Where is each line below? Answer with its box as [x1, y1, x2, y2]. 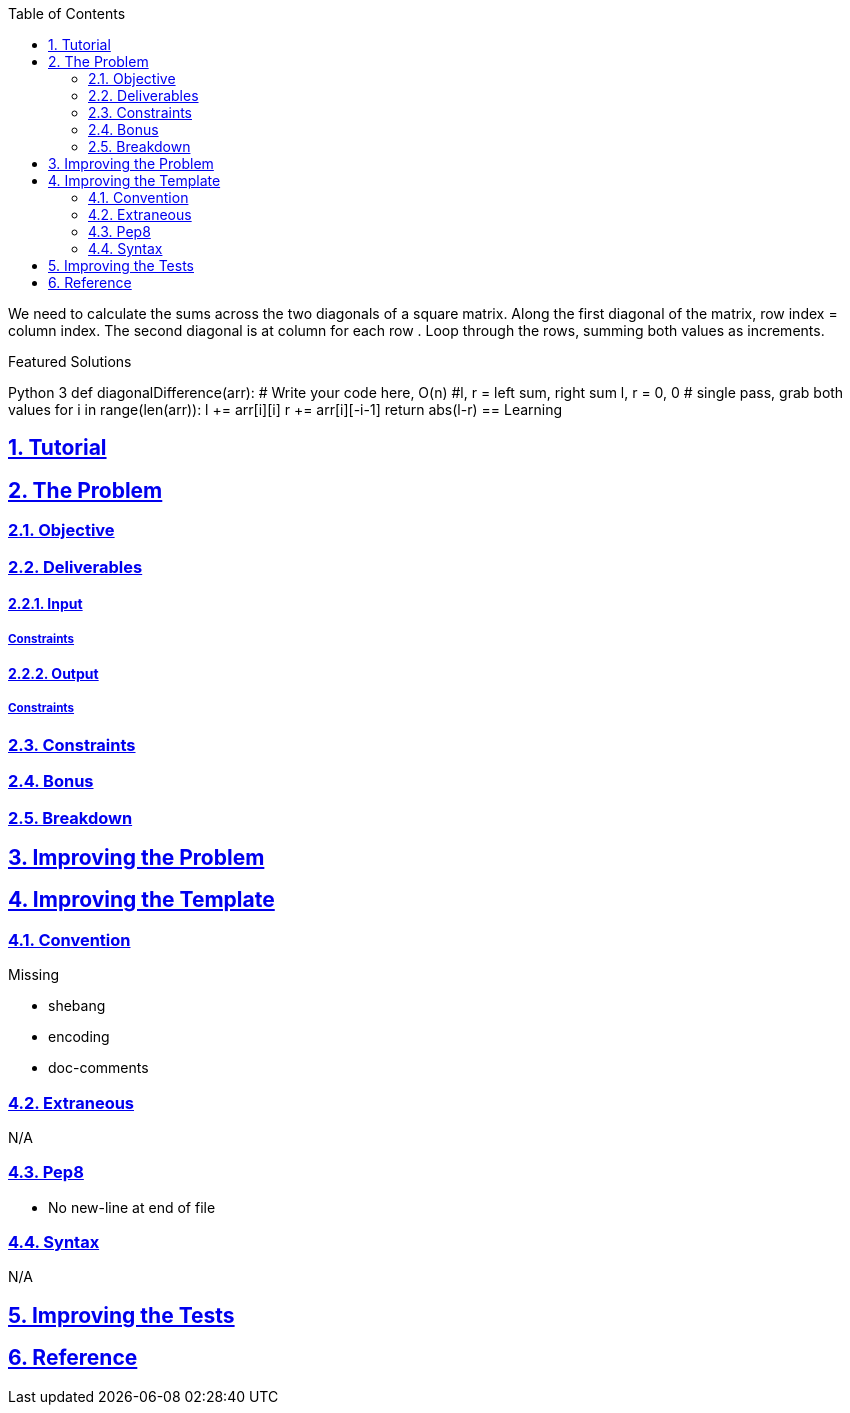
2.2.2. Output [8, 665, 99, 683]
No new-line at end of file [48, 1198, 216, 1216]
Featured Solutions [8, 353, 132, 370]
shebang [48, 997, 106, 1015]
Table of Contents [8, 5, 126, 22]
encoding [48, 1028, 110, 1046]
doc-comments [48, 1059, 149, 1077]
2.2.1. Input [8, 595, 83, 613]
